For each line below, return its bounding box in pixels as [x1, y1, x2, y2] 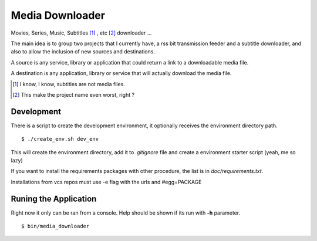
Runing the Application [11, 194, 97, 203]
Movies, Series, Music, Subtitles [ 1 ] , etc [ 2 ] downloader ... [11, 29, 152, 36]
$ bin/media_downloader [21, 223, 90, 230]
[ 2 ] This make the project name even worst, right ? [12, 91, 135, 98]
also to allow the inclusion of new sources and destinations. [11, 48, 156, 55]
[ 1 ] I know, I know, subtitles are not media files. [12, 80, 126, 87]
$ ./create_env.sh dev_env [21, 135, 99, 142]
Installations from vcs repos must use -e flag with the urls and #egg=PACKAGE [11, 178, 202, 185]
